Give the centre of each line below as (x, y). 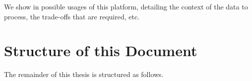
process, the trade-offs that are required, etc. (72, 16)
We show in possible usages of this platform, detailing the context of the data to (126, 6)
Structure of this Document (101, 50)
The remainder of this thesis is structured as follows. (84, 74)
